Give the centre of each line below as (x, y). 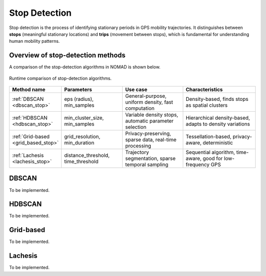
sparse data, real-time (151, 140)
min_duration (79, 143)
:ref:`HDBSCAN (30, 118)
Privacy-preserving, (148, 134)
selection (136, 127)
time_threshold (81, 161)
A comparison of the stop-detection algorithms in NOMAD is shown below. (85, 67)
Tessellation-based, (208, 137)
